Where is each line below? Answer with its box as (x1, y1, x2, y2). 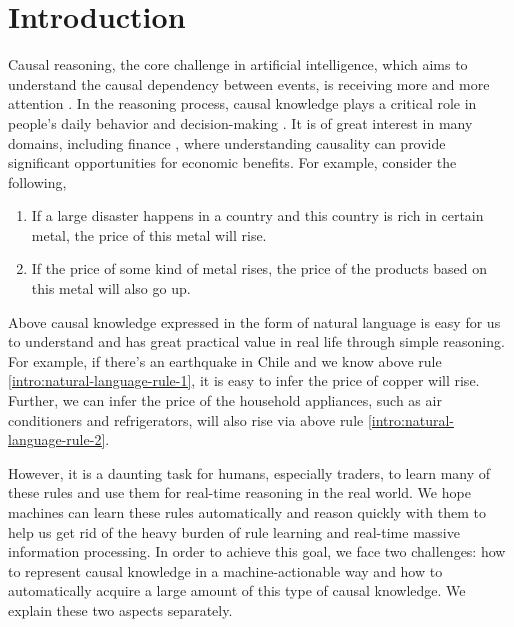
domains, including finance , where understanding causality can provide (8, 132, 446, 153)
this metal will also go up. (31, 278, 191, 299)
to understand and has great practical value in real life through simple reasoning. (8, 331, 505, 352)
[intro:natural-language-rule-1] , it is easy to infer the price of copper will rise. (8, 370, 480, 391)
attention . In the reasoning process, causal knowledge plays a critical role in (8, 93, 477, 114)
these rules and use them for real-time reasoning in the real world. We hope (8, 482, 471, 503)
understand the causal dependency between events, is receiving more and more (8, 73, 490, 94)
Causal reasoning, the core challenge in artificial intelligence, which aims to (8, 54, 468, 75)
